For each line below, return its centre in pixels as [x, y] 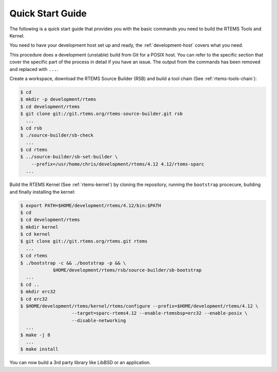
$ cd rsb [31, 128]
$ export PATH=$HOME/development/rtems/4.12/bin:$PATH [91, 205]
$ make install [39, 349]
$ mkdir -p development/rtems [58, 99]
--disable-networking [99, 320]
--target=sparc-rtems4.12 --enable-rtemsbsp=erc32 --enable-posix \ [160, 313]
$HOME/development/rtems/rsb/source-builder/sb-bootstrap [127, 270]
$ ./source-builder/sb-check [57, 135]
